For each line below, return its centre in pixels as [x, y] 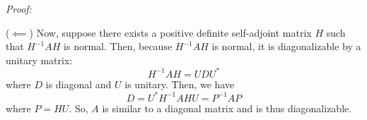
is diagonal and [78, 84]
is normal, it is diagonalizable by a [286, 46]
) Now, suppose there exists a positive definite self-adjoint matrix [170, 32]
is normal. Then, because [118, 46]
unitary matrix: [39, 60]
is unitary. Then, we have [180, 84]
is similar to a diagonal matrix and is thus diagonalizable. [227, 108]
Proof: [19, 8]
